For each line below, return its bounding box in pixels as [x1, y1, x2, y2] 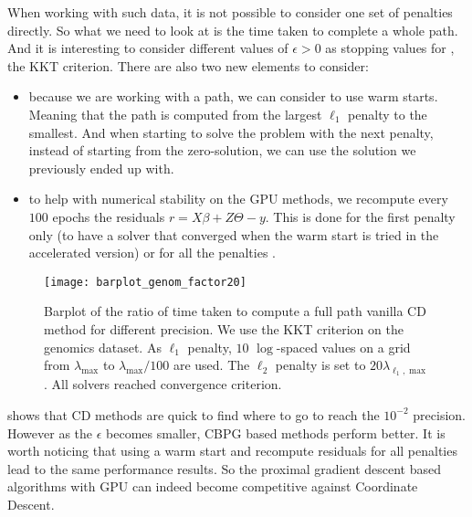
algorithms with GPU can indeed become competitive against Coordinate [7, 477, 418, 496]
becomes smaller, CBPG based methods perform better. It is [106, 423, 446, 442]
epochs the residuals [52, 206, 165, 226]
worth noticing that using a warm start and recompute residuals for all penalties [7, 441, 457, 460]
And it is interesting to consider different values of [7, 38, 288, 58]
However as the [7, 423, 93, 442]
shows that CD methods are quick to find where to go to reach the [7, 405, 380, 424]
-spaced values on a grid [276, 337, 411, 356]
